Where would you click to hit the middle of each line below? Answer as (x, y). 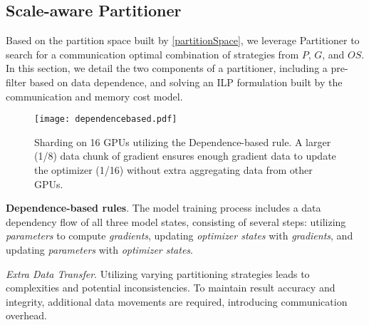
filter (16, 82)
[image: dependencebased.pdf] (106, 119)
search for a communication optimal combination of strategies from (152, 54)
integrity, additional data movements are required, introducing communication (177, 301)
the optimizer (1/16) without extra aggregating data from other (173, 170)
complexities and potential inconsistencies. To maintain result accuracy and (171, 288)
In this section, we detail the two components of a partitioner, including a (167, 68)
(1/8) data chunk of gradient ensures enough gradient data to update (185, 156)
